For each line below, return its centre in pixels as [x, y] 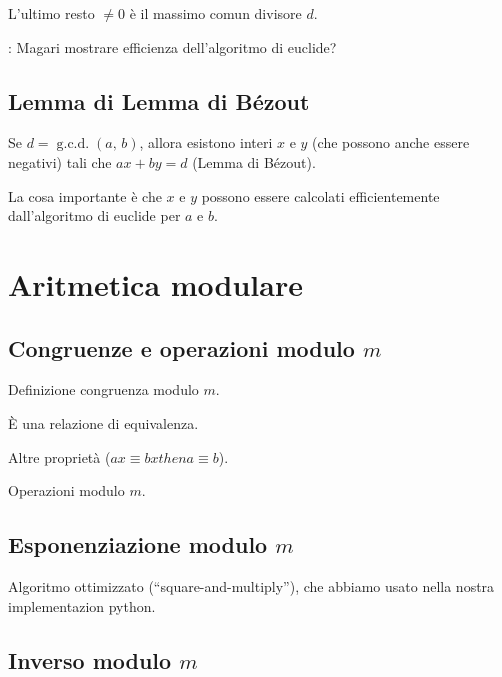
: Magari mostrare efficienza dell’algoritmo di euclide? [172, 46]
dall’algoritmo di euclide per [94, 215]
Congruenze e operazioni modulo [181, 347]
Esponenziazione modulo [138, 544]
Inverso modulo [90, 659]
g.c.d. [73, 144]
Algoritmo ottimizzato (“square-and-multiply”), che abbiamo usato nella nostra [251, 585]
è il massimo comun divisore [215, 13]
